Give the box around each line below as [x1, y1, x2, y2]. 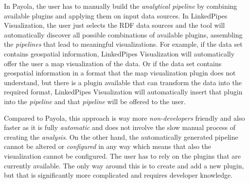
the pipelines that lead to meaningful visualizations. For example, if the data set [4, 39, 243, 49]
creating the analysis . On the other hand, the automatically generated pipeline [4, 131, 238, 142]
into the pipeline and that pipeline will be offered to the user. [4, 96, 186, 106]
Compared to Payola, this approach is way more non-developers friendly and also [4, 112, 245, 123]
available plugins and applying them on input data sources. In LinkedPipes [4, 10, 228, 20]
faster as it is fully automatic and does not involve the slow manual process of [4, 122, 236, 132]
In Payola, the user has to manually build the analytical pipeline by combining [4, 1, 237, 11]
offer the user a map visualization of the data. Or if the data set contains [4, 58, 222, 68]
